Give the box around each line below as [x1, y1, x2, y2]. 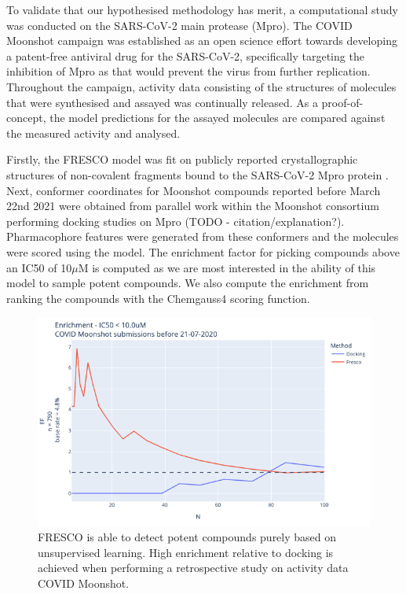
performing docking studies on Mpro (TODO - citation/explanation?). [6, 212, 345, 229]
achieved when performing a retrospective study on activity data [38, 559, 349, 576]
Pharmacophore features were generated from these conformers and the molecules [6, 228, 399, 245]
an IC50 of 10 [6, 259, 72, 275]
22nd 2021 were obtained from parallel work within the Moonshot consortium [6, 197, 379, 214]
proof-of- [321, 94, 364, 110]
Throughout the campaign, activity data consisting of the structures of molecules [6, 78, 397, 94]
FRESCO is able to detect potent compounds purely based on [38, 529, 337, 545]
